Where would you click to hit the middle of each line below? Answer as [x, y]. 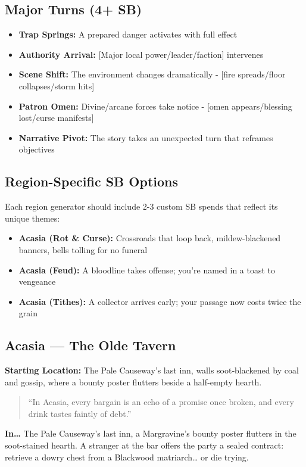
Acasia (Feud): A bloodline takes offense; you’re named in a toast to [147, 270]
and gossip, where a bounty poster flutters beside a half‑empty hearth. [133, 382]
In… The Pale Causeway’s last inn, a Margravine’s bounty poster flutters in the [151, 433]
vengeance [37, 281]
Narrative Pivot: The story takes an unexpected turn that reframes [146, 137]
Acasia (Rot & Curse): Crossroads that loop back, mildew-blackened [150, 238]
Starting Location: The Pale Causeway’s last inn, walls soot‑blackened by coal [152, 370]
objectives [37, 149]
